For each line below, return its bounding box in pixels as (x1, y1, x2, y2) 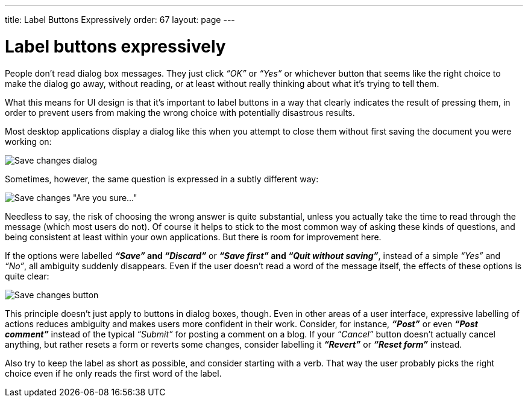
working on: (5, 136, 52, 147)
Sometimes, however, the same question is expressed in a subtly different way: (5, 173, 319, 184)
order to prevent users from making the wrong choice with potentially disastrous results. (5, 107, 355, 118)
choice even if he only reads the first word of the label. (5, 368, 222, 378)
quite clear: (5, 270, 49, 281)
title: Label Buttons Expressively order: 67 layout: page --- (5, 14, 235, 25)
